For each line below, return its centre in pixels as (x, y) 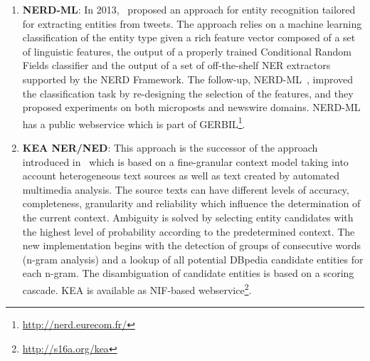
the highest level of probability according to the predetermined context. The (189, 231)
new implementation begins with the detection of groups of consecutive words (191, 245)
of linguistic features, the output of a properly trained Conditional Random (187, 51)
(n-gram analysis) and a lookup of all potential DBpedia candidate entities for (193, 259)
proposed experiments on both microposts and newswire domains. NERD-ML (191, 107)
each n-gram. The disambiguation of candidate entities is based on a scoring (188, 273)
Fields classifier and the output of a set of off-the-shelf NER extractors (176, 65)
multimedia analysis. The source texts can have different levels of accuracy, (186, 189)
